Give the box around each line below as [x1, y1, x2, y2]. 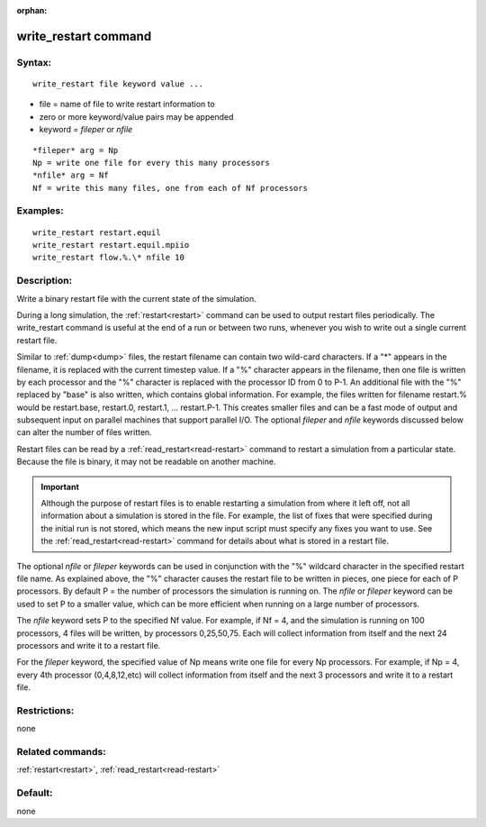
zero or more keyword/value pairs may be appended [39, 111, 234, 122]
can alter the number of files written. [16, 427, 152, 438]
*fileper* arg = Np [32, 145, 119, 155]
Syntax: [16, 56, 52, 68]
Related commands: [16, 746, 107, 759]
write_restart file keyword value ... [32, 78, 204, 89]
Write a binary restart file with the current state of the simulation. [16, 293, 256, 304]
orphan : [16, 5, 48, 15]
